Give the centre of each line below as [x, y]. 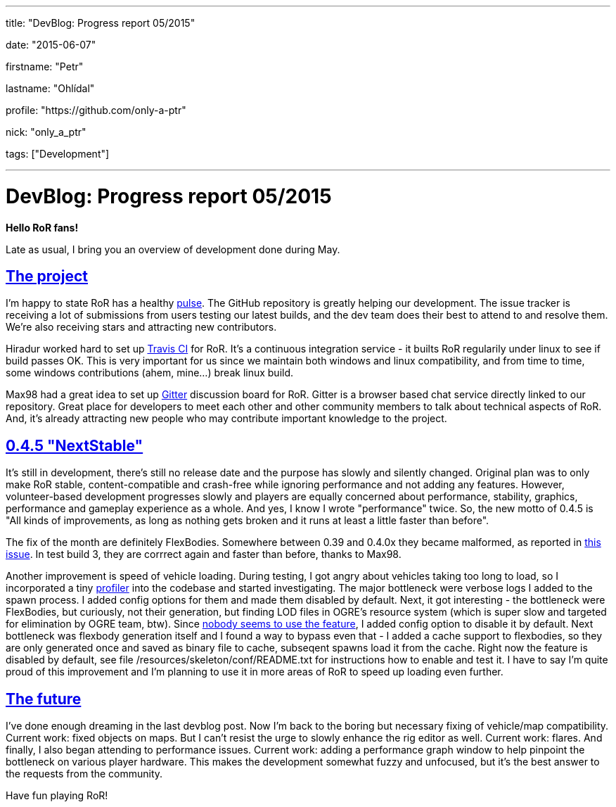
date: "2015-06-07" [51, 45]
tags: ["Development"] [58, 154]
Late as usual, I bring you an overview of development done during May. [173, 249]
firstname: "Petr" [45, 66]
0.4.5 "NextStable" [75, 445]
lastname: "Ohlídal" [50, 88]
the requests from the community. [84, 774]
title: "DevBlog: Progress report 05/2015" [101, 23]
